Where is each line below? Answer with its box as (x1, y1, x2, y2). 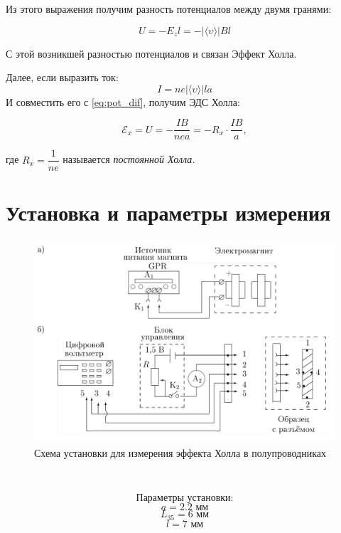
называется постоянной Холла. (63, 152, 195, 167)
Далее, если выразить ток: (6, 70, 119, 85)
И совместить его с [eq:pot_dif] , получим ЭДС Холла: (6, 94, 240, 109)
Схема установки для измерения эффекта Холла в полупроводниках (34, 445, 326, 460)
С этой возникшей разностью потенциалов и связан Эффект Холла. (6, 46, 297, 60)
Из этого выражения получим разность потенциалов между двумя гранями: (6, 1, 332, 16)
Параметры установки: (136, 493, 234, 504)
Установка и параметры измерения (6, 197, 331, 226)
